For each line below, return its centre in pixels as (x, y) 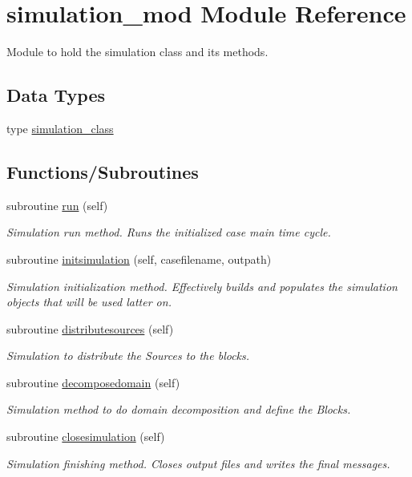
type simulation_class (60, 128)
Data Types (56, 95)
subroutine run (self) (57, 205)
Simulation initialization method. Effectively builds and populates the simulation (202, 286)
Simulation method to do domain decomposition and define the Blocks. (179, 409)
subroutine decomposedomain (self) (93, 382)
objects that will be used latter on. (89, 302)
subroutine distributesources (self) (90, 328)
